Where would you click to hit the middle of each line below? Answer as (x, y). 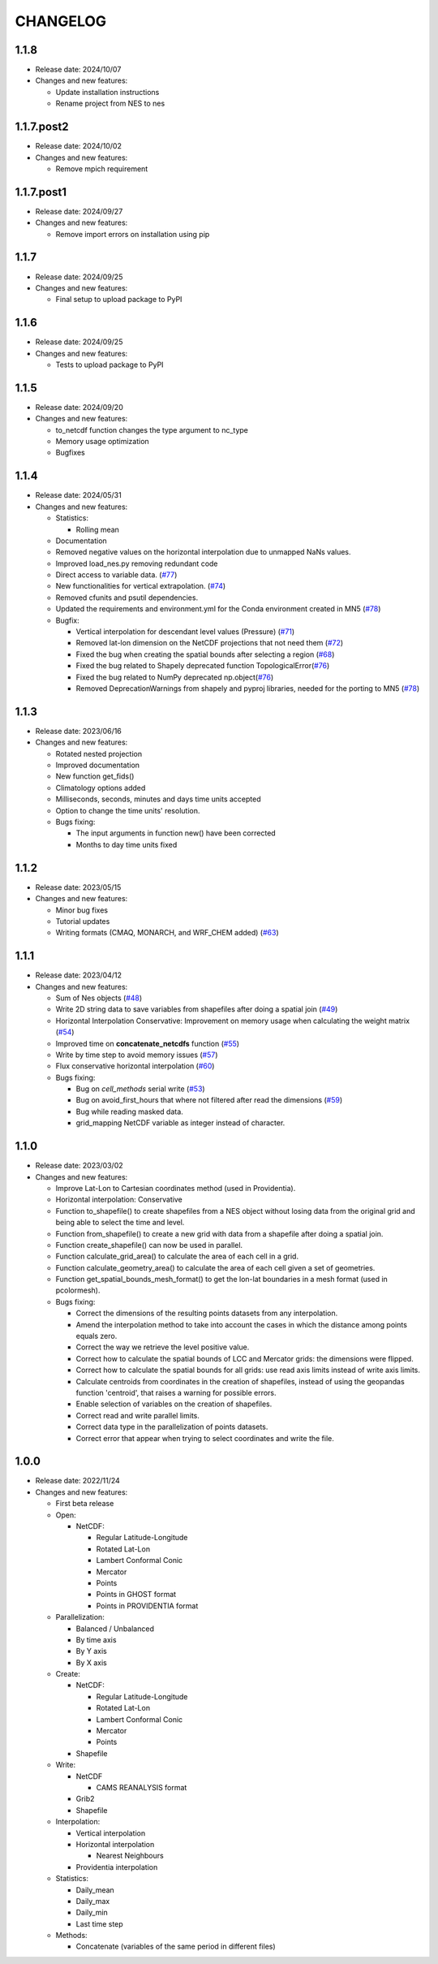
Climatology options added (101, 788)
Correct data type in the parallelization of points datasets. (172, 1427)
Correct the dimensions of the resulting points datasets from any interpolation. (207, 1313)
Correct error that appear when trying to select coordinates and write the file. (205, 1438)
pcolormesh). (78, 1290)
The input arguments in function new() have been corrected (176, 833)
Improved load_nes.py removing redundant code (137, 563)
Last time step (99, 1923)
